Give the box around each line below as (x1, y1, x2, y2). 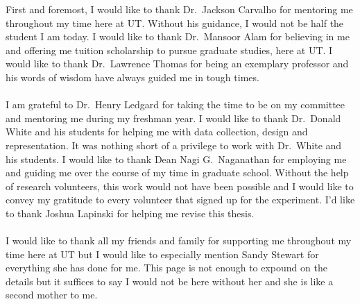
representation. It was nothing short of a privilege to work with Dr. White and (6, 137, 342, 152)
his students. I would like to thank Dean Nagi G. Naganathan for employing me (6, 151, 347, 166)
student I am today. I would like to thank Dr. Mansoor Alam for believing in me (6, 29, 350, 44)
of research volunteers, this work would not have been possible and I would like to (6, 178, 354, 193)
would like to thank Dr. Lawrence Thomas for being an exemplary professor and (6, 56, 349, 71)
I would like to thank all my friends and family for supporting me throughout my (6, 233, 352, 248)
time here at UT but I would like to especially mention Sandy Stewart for (6, 246, 319, 261)
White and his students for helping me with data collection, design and (6, 124, 308, 139)
